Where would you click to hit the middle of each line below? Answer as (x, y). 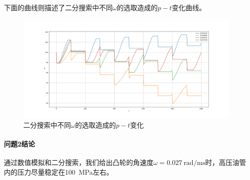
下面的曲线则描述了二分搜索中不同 (58, 7)
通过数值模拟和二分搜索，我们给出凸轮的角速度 (79, 162)
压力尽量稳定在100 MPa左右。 (65, 172)
